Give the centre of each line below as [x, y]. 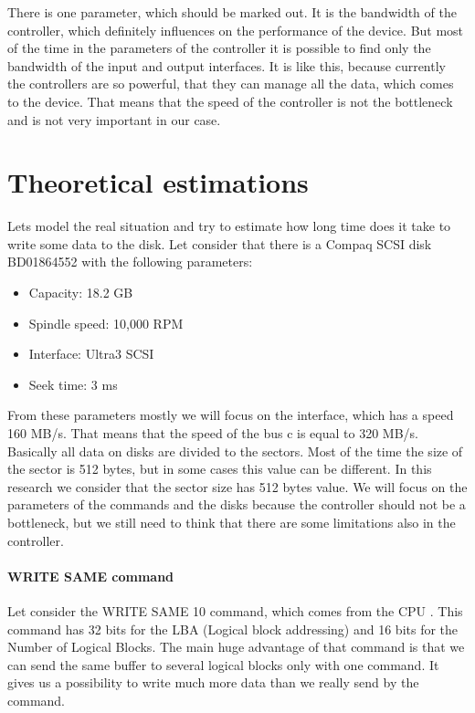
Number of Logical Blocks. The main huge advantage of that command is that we [236, 647]
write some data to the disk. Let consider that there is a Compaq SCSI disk [220, 243]
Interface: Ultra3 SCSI [91, 354]
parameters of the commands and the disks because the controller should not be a [237, 504]
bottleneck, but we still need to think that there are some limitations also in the [232, 522]
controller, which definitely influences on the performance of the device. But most [236, 30]
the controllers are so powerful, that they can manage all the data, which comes [231, 84]
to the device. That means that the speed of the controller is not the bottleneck [230, 101]
